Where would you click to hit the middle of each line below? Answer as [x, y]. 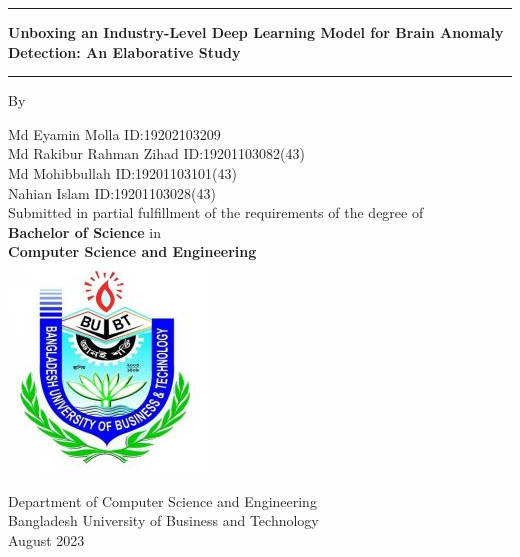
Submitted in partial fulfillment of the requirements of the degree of [216, 212]
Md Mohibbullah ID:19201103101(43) [122, 172]
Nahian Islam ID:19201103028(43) [112, 192]
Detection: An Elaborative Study [124, 51]
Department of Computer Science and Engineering [162, 500]
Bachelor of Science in [84, 231]
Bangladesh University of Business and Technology [163, 520]
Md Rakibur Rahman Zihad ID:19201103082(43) [156, 153]
